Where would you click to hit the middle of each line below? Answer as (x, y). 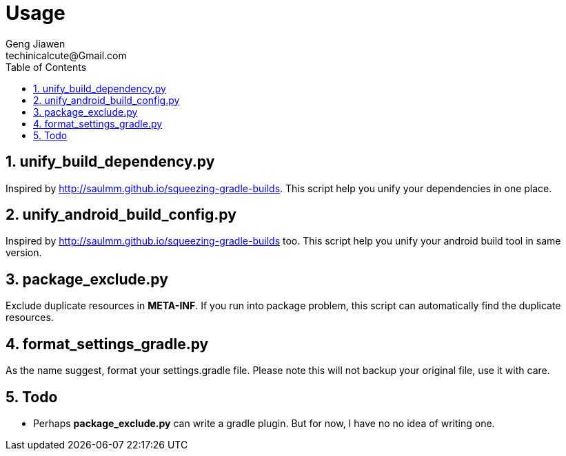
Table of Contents (46, 67)
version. (24, 253)
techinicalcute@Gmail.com (66, 55)
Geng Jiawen (36, 43)
